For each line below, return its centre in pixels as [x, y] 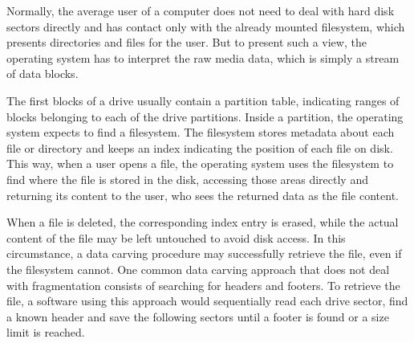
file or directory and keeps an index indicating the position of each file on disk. [200, 147]
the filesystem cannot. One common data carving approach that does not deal [198, 269]
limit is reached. [46, 332]
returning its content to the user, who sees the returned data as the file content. [203, 195]
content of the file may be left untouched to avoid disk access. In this [176, 237]
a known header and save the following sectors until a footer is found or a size [198, 316]
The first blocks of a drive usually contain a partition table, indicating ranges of [203, 100]
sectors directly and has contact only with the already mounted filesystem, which [206, 26]
